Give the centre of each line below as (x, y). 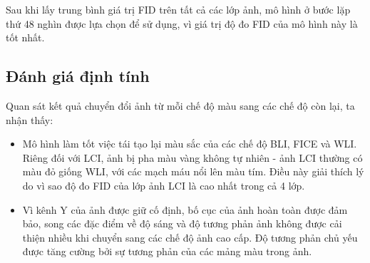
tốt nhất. (25, 37)
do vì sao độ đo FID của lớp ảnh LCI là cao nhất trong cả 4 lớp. (164, 185)
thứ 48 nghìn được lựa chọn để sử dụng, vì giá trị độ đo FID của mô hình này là (182, 23)
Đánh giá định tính (78, 76)
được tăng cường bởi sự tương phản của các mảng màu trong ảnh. (167, 251)
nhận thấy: (30, 119)
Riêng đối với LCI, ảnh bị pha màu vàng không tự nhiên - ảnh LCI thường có (192, 157)
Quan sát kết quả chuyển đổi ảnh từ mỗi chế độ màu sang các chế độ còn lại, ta (180, 105)
